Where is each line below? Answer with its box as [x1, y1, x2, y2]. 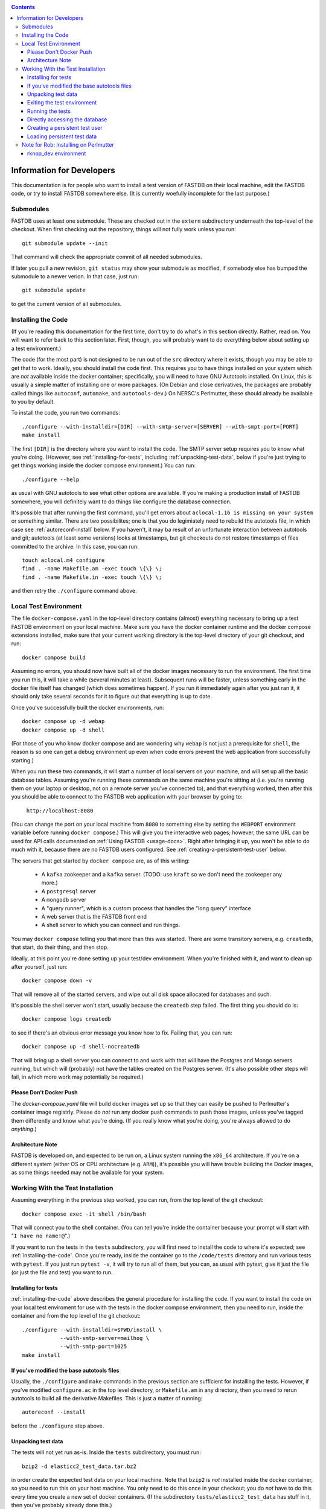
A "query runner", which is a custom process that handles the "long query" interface [41, 904, 252, 911]
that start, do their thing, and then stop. [11, 943, 109, 951]
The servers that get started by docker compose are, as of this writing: [11, 857, 190, 864]
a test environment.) [11, 345, 62, 352]
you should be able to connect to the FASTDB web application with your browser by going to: [11, 793, 243, 800]
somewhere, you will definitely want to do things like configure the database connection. [11, 498, 232, 505]
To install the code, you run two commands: [11, 409, 120, 416]
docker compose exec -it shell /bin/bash [22, 1210, 146, 1217]
